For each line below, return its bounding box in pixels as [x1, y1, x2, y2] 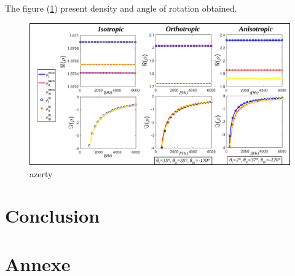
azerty [29, 167, 53, 180]
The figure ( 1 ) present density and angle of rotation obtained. [5, 2, 237, 14]
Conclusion [5, 203, 100, 228]
